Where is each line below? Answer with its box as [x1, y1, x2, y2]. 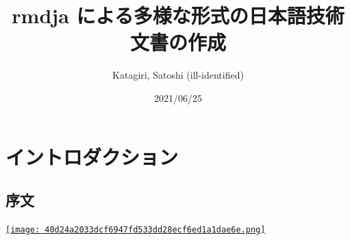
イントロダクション [5, 142, 179, 170]
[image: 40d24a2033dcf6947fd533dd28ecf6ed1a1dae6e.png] [5, 224, 266, 235]
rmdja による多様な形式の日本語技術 [12, 1, 345, 29]
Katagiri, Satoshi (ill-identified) [112, 68, 244, 82]
